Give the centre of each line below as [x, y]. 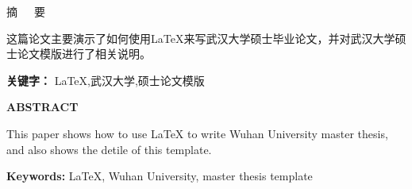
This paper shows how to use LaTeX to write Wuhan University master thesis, [197, 133]
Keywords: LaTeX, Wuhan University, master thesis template [160, 176]
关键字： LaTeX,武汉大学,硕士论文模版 [106, 80]
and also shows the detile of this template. [109, 149]
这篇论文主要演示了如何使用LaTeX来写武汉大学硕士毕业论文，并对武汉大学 [201, 38]
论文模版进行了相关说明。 [84, 54]
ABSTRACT [42, 107]
